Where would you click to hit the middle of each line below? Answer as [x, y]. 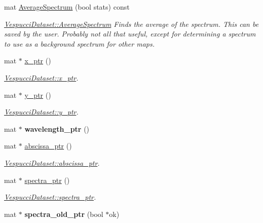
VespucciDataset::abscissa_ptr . [52, 162]
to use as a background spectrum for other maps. [80, 43]
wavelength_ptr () [57, 128]
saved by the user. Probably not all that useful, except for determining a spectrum [130, 34]
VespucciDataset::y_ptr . [41, 112]
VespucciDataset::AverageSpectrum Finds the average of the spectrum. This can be [131, 24]
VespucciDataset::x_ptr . [41, 77]
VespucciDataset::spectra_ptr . [50, 197]
